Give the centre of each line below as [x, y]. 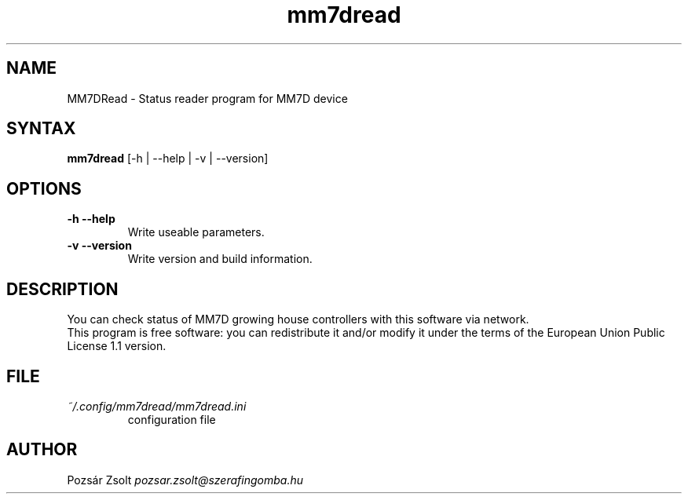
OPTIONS [44, 188]
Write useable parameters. [196, 232]
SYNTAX [41, 129]
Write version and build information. [220, 259]
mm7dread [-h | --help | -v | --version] [168, 159]
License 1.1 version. [117, 346]
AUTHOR [42, 450]
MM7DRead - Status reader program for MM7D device [207, 98]
